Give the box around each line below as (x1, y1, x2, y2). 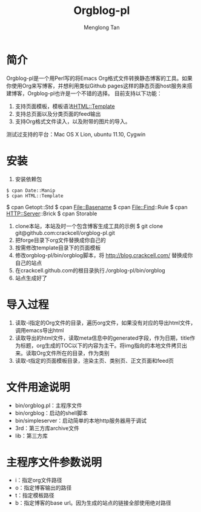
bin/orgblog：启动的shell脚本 (15, 409, 88, 416)
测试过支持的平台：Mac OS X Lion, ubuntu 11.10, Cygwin (6, 130, 146, 138)
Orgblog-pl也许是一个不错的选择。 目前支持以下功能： (27, 89, 162, 97)
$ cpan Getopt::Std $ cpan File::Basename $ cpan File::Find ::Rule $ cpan (6, 203, 188, 211)
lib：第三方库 (15, 432, 48, 439)
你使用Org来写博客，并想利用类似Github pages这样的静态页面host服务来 (6, 82, 188, 89)
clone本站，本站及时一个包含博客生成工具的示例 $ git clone (15, 222, 163, 229)
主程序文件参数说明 (6, 456, 102, 469)
